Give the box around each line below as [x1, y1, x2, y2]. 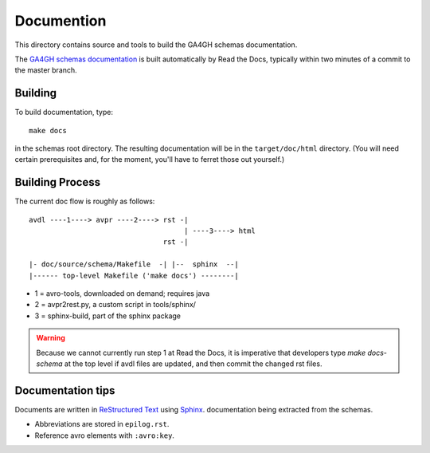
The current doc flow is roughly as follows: [14, 196, 155, 207]
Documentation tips [14, 384, 115, 397]
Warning [36, 333, 65, 343]
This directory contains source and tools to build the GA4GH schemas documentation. [14, 40, 298, 49]
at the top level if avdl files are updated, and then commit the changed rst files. [64, 359, 322, 368]
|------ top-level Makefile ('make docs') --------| [29, 271, 239, 280]
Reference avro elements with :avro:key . [34, 431, 175, 440]
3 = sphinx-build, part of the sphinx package [34, 311, 182, 321]
